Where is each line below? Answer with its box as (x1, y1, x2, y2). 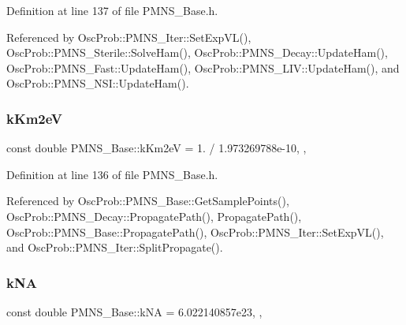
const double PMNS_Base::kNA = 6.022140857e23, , (6, 303, 263, 319)
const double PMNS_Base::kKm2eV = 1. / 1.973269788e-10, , (6, 140, 307, 156)
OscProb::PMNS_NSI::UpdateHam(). (6, 75, 189, 92)
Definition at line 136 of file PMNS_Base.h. (6, 166, 218, 182)
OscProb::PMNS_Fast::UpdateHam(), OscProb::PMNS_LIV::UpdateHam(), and (6, 59, 400, 76)
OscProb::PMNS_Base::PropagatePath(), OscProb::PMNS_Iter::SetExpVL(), (6, 223, 384, 240)
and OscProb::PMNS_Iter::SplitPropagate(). (6, 239, 223, 256)
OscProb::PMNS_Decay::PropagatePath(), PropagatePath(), (6, 207, 302, 224)
